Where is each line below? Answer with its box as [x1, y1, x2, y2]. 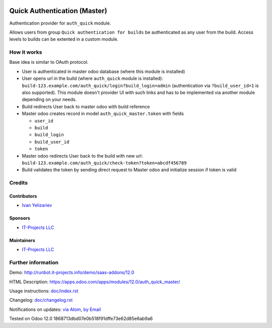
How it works [9, 49, 42, 56]
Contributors [9, 193, 37, 199]
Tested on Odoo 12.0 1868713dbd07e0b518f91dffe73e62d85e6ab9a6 [9, 315, 153, 321]
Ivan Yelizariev [22, 202, 52, 208]
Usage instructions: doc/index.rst [9, 288, 79, 294]
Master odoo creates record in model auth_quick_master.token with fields [22, 111, 184, 117]
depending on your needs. [22, 96, 77, 102]
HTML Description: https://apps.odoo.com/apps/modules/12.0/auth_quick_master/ [9, 279, 180, 285]
